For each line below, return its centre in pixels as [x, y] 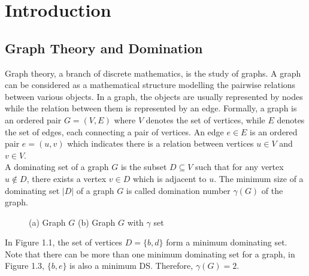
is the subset [144, 167]
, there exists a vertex [66, 178]
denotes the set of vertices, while [205, 119]
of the [272, 190]
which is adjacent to [169, 178]
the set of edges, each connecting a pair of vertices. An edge [114, 131]
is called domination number [178, 190]
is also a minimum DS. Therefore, [131, 266]
